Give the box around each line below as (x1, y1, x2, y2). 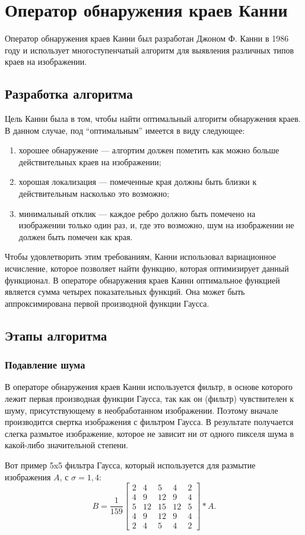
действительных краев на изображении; (18, 155, 161, 168)
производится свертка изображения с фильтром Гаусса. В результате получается (5, 416, 294, 428)
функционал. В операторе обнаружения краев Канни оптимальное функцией (5, 273, 280, 286)
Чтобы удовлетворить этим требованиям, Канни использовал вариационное (5, 250, 277, 263)
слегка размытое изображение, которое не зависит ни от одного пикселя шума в (5, 427, 294, 439)
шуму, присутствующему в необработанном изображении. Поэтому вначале (5, 404, 278, 416)
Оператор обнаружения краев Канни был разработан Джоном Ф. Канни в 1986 (5, 32, 289, 45)
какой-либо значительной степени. (5, 439, 128, 451)
